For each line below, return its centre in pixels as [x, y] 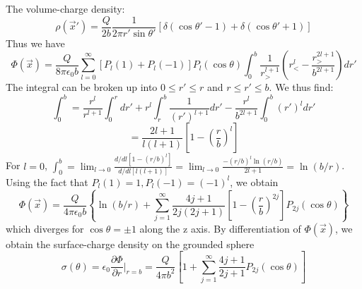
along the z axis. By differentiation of [220, 228]
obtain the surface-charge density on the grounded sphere [130, 244]
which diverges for [45, 228]
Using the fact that [47, 182]
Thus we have [35, 43]
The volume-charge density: [65, 8]
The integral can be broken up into [82, 87]
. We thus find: [301, 87]
